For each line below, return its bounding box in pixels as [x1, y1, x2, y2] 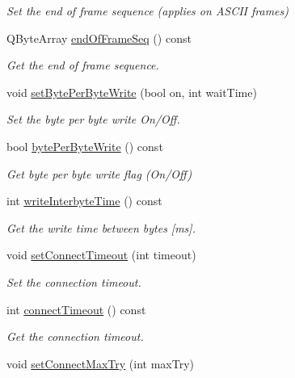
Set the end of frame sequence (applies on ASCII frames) [6, 2, 289, 19]
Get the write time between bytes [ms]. [6, 219, 196, 236]
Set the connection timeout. [6, 273, 141, 290]
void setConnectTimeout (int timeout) [6, 246, 196, 263]
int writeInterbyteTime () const [6, 192, 162, 209]
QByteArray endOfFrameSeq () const [6, 29, 192, 46]
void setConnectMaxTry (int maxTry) [6, 355, 194, 372]
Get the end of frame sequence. [6, 57, 159, 73]
